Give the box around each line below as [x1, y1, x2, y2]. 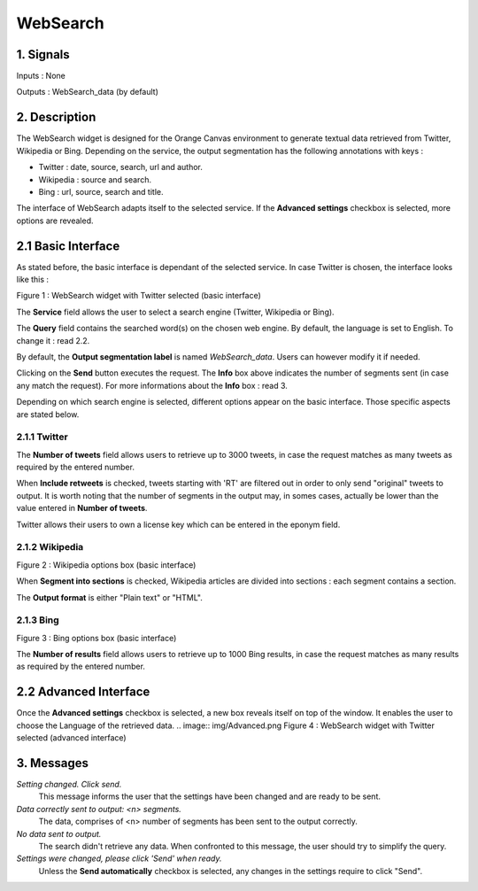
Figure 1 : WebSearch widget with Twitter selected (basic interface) [16, 291, 261, 301]
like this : [16, 275, 49, 284]
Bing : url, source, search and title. [38, 186, 164, 197]
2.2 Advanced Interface [16, 685, 150, 700]
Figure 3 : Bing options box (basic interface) [16, 632, 177, 643]
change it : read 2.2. [16, 335, 90, 345]
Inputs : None [16, 71, 66, 81]
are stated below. [16, 408, 80, 420]
